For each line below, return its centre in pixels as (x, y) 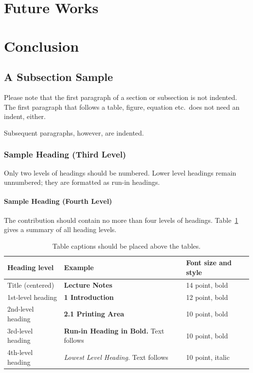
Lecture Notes (88, 285)
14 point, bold (207, 285)
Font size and (209, 263)
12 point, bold (207, 297)
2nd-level (21, 309)
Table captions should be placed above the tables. (126, 245)
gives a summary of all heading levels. (60, 229)
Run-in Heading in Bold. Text (114, 330)
